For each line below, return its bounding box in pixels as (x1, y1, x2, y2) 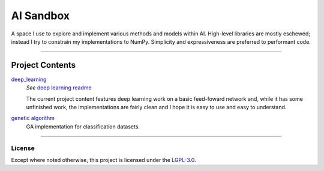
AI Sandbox (11, 9, 70, 22)
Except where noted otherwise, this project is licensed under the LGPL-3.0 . (11, 156, 196, 163)
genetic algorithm (11, 115, 55, 122)
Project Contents (11, 60, 76, 70)
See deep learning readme (26, 84, 92, 91)
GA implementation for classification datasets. (26, 123, 140, 130)
